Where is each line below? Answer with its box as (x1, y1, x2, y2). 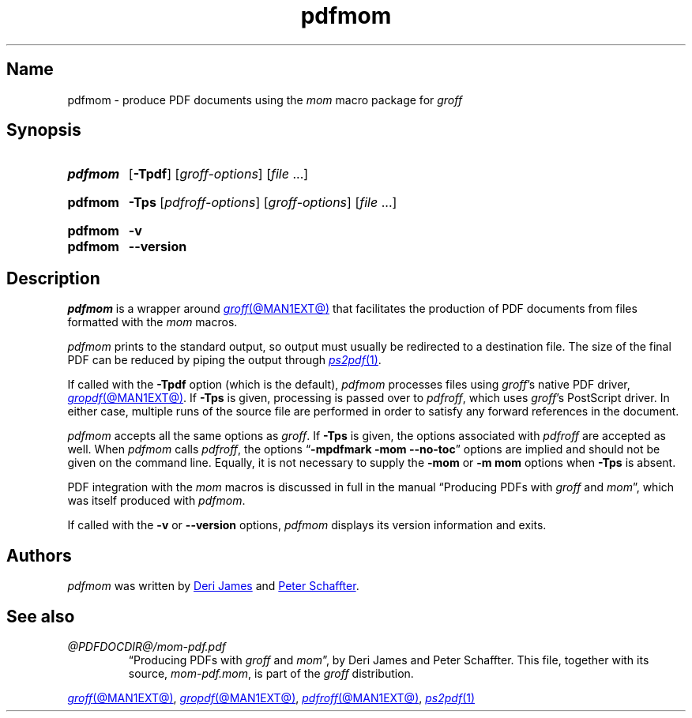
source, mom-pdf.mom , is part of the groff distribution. (128, 666, 414, 680)
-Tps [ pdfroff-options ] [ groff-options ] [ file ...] (128, 194, 397, 211)
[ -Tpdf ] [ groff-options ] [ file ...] (128, 166, 309, 182)
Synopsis (6, 120, 81, 141)
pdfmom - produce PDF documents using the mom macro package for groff (67, 92, 463, 107)
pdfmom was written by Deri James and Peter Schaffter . (67, 579, 359, 593)
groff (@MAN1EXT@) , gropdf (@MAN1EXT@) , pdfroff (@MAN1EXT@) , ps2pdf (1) (67, 690, 476, 705)
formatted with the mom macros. (67, 315, 238, 329)
